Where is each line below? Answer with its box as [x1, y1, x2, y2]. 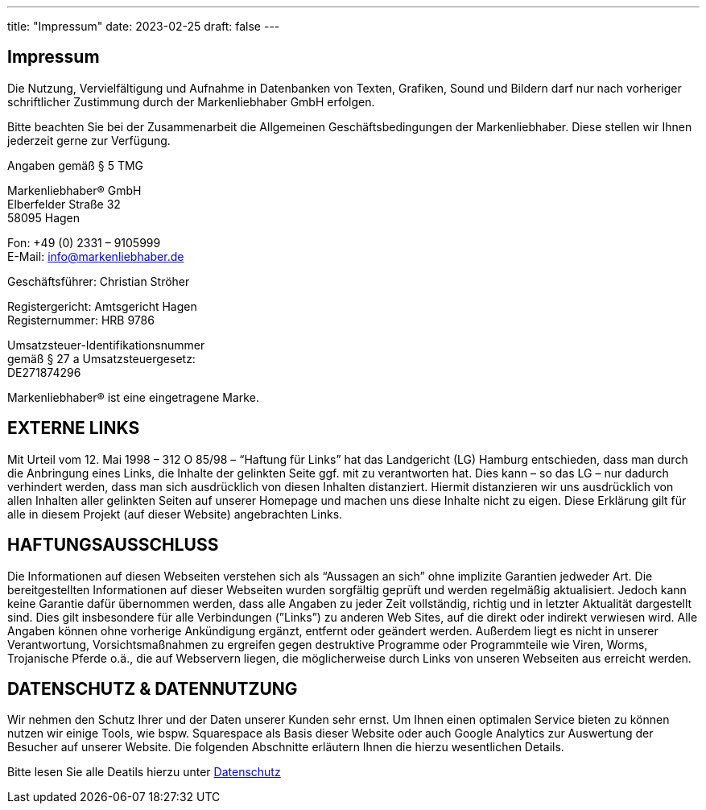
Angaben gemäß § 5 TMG [7, 158, 144, 172]
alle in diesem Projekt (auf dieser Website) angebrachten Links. [7, 506, 343, 521]
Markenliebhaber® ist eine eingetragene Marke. [7, 390, 259, 404]
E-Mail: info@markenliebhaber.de [7, 249, 184, 263]
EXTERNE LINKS [7, 418, 140, 439]
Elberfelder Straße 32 [7, 196, 121, 211]
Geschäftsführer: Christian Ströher [7, 274, 190, 288]
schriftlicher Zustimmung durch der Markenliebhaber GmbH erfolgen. [7, 94, 375, 109]
